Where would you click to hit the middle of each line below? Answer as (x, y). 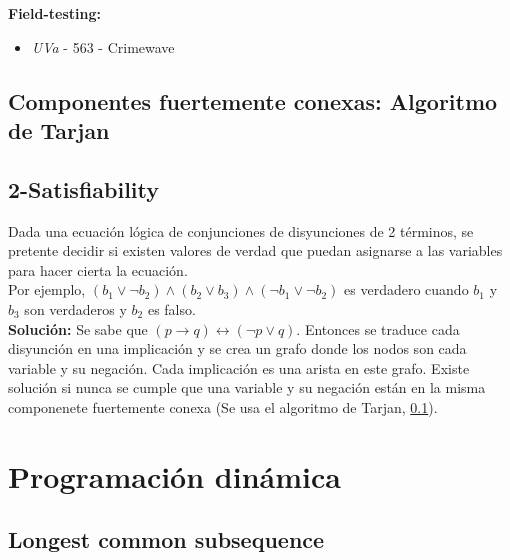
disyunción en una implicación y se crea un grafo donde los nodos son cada (237, 348)
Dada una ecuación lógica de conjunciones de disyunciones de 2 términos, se (241, 230)
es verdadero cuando (406, 289)
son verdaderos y (75, 308)
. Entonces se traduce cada (378, 328)
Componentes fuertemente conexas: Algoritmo (253, 100)
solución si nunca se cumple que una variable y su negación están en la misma (247, 387)
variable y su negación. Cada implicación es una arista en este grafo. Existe (239, 367)
